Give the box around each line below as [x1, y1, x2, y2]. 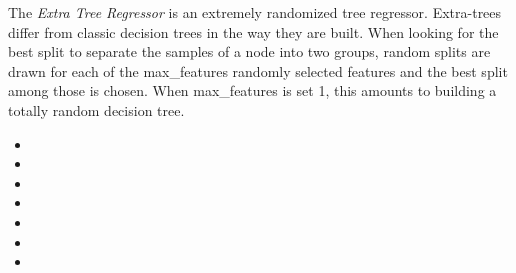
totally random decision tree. [8, 99, 185, 120]
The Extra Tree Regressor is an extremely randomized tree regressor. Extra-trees [8, 2, 502, 22]
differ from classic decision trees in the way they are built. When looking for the [8, 21, 499, 42]
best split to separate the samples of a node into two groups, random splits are [8, 41, 491, 62]
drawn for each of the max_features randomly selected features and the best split [8, 60, 508, 81]
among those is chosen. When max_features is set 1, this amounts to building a [8, 80, 497, 101]
